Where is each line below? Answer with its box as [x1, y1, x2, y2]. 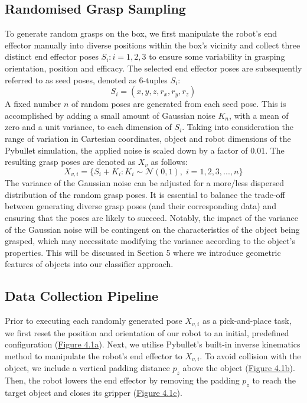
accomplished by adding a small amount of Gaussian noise [5, 109, 215, 121]
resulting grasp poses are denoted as [5, 155, 135, 168]
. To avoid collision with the [200, 349, 301, 362]
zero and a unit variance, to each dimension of [5, 121, 172, 133]
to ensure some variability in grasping [149, 50, 285, 63]
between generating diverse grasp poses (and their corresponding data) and [5, 200, 276, 212]
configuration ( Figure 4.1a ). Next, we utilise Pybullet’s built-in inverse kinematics [5, 338, 301, 350]
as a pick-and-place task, [202, 314, 292, 327]
